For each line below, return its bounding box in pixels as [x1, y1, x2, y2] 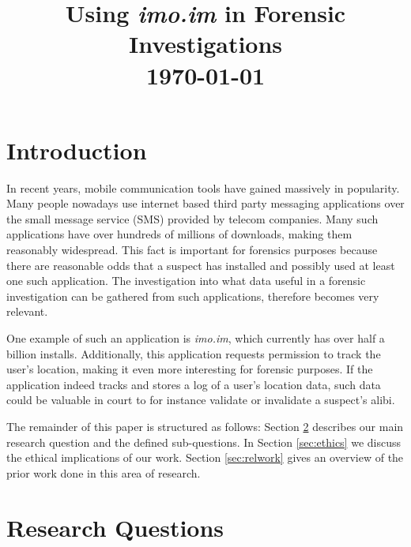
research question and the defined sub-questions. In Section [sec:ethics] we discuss [6, 433, 401, 450]
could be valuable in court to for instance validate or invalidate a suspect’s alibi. [6, 392, 395, 408]
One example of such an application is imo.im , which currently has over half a [6, 330, 385, 347]
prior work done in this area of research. [6, 464, 201, 481]
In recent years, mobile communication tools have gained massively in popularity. [6, 179, 400, 196]
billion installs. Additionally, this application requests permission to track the [6, 345, 381, 362]
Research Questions [6, 511, 224, 543]
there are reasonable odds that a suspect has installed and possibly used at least [6, 257, 395, 273]
